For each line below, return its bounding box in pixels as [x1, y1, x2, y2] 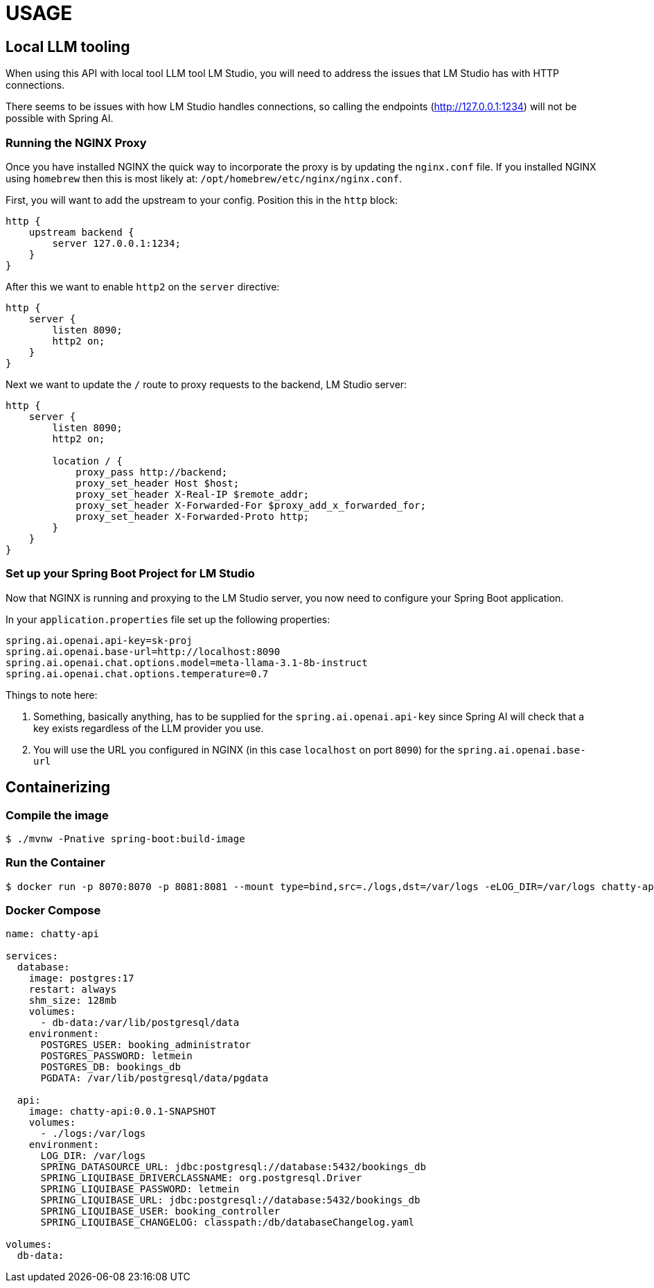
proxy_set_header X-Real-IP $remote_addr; [76, 488, 310, 500]
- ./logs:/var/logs [40, 1128, 146, 1140]
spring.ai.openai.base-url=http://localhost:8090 [6, 645, 281, 657]
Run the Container [6, 855, 105, 870]
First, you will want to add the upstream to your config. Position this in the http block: [6, 193, 398, 206]
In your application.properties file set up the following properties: [6, 613, 330, 625]
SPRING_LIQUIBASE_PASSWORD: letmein [40, 1183, 240, 1195]
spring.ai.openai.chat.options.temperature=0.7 [6, 668, 269, 679]
